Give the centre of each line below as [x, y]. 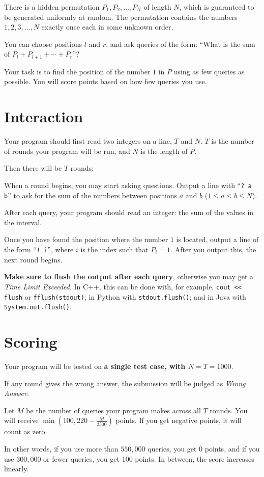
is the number [233, 141]
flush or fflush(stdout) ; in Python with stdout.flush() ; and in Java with [125, 296]
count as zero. [26, 431]
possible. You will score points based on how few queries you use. [106, 81]
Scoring [31, 342]
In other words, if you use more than [61, 448]
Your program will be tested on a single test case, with [95, 366]
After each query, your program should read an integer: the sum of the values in [129, 212]
